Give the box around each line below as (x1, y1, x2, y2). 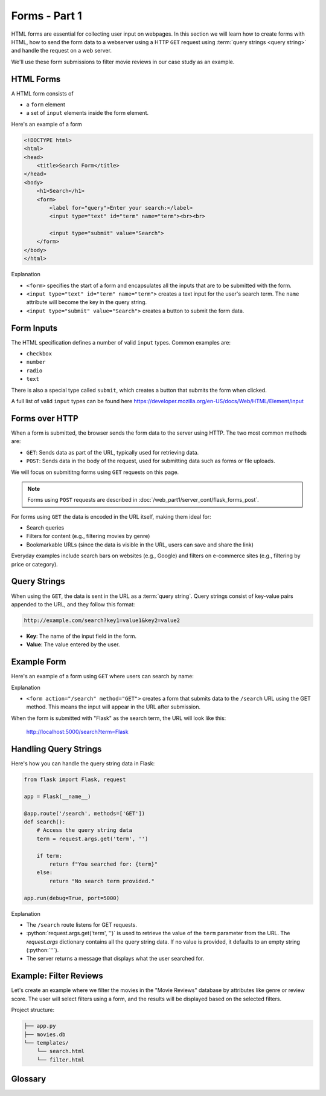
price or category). (11, 560, 59, 568)
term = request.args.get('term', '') (36, 835, 149, 842)
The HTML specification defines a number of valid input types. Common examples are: (11, 339, 231, 346)
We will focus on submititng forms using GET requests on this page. (11, 469, 179, 476)
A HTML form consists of (11, 89, 74, 97)
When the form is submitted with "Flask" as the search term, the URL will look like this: (11, 714, 226, 722)
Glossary (11, 1074, 46, 1085)
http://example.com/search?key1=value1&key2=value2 (24, 617, 181, 624)
